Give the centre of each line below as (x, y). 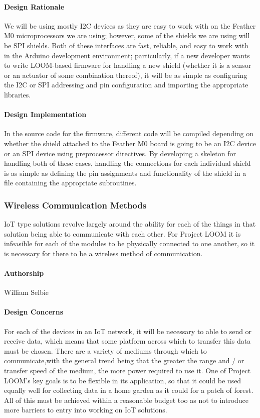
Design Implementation (45, 114)
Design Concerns (34, 312)
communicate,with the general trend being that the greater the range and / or (124, 360)
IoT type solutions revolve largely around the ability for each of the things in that (130, 224)
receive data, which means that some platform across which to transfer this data (127, 341)
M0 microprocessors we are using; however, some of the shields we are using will (127, 35)
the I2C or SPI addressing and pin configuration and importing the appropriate (126, 85)
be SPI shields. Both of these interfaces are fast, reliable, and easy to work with (126, 45)
